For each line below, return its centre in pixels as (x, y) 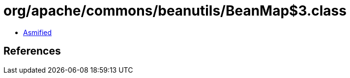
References (32, 51)
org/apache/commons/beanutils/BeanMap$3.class (175, 11)
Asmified (38, 32)
